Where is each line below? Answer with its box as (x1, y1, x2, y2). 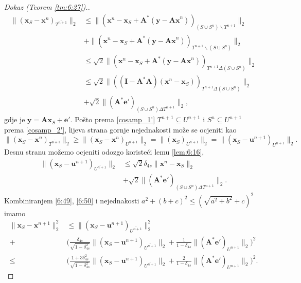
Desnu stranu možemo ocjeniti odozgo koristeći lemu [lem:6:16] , (4, 146, 204, 157)
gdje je (4, 114, 25, 125)
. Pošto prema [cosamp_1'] (70, 114, 155, 125)
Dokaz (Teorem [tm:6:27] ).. (4, 2, 90, 12)
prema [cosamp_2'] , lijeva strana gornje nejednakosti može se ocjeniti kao (4, 124, 237, 135)
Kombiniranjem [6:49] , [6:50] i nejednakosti (4, 195, 139, 205)
